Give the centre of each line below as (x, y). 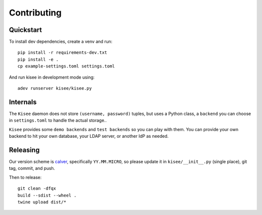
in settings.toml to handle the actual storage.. (58, 120)
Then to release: (25, 177)
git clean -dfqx (37, 189)
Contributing (35, 13)
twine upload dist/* (42, 202)
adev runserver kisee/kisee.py (55, 88)
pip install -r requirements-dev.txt (63, 53)
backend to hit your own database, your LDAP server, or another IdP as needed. (89, 136)
